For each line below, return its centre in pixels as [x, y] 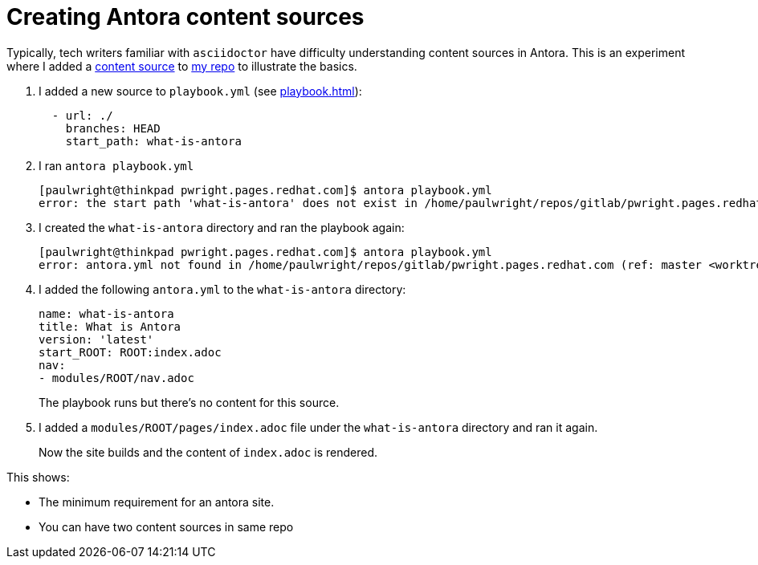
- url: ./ [82, 115]
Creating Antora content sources [185, 17]
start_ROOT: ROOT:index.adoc [130, 352]
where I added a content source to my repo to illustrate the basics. [182, 66]
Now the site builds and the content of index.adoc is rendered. [208, 452]
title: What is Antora [110, 326]
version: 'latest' [96, 339]
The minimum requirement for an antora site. [157, 502]
